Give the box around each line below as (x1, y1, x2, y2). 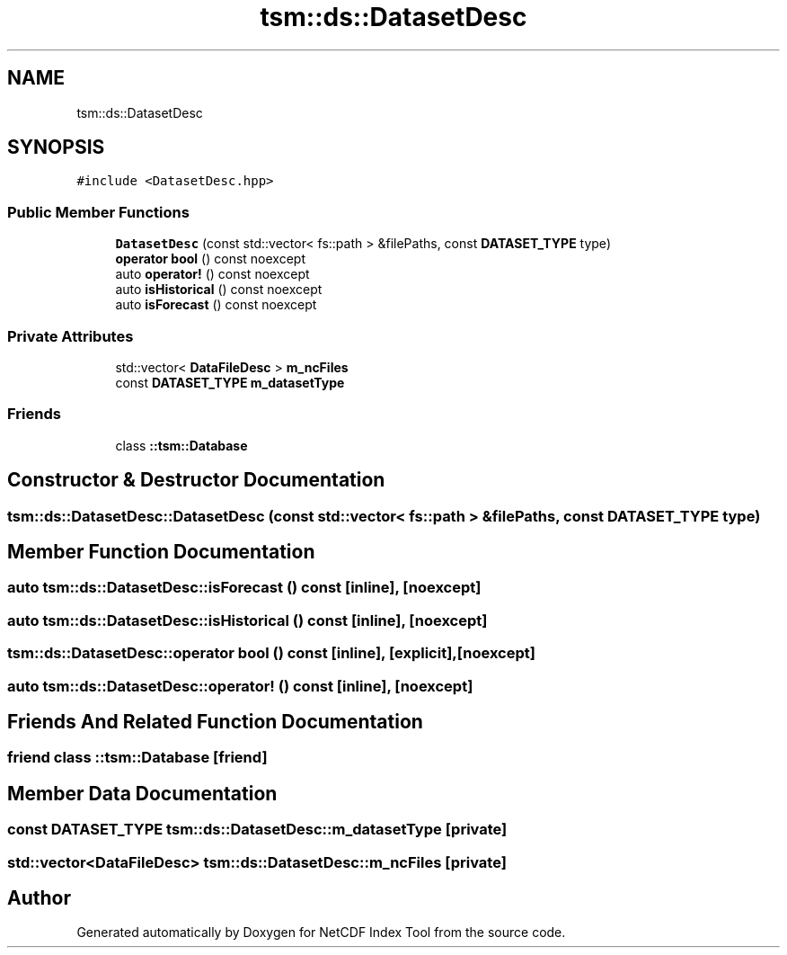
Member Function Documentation (7, 540, 315, 563)
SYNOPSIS (7, 136, 105, 159)
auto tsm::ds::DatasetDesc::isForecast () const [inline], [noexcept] (7, 578, 482, 597)
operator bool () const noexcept (115, 251, 305, 267)
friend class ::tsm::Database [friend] (7, 748, 268, 767)
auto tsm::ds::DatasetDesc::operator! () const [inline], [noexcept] (7, 676, 473, 695)
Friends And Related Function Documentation (7, 710, 423, 733)
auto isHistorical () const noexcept (115, 281, 323, 298)
